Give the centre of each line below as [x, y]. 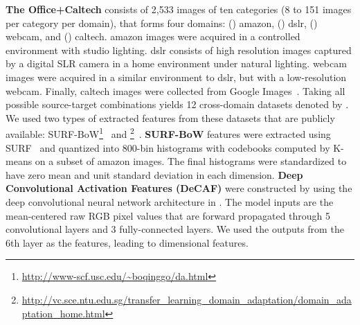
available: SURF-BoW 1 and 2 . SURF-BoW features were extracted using [168, 133]
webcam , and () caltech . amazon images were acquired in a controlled [153, 36]
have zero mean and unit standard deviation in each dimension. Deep [154, 174]
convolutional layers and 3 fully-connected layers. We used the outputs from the [175, 229]
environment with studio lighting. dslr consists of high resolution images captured [179, 50]
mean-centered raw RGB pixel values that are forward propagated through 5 [168, 215]
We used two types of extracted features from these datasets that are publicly [170, 117]
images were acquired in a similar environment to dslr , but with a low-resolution [176, 77]
